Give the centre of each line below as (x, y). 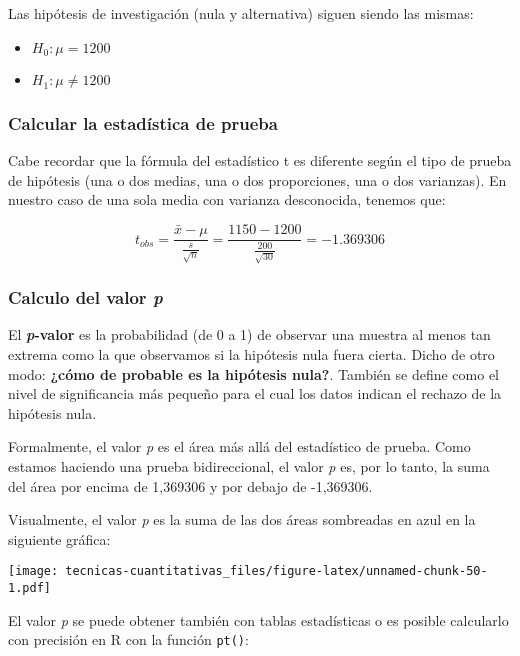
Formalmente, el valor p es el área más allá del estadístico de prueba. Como (239, 446)
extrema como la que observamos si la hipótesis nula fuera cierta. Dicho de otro (251, 353)
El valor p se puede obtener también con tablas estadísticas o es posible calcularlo (258, 619)
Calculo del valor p (85, 297)
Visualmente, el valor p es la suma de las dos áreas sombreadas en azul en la (242, 519)
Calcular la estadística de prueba (143, 122)
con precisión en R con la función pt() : (128, 639)
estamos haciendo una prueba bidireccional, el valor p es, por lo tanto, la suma (249, 465)
